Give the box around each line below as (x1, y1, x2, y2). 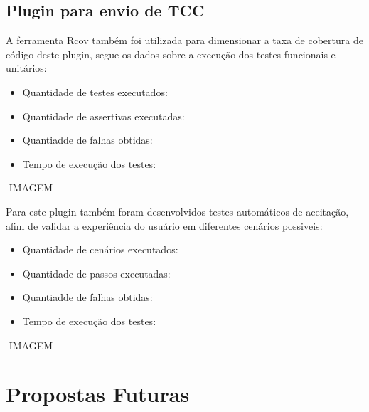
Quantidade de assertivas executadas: (22, 108, 185, 123)
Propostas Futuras (6, 379, 190, 408)
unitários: (6, 60, 47, 75)
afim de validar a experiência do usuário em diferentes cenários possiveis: (6, 218, 323, 233)
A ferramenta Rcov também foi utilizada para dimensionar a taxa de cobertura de (6, 33, 363, 48)
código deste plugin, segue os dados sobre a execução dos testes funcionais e (6, 46, 336, 61)
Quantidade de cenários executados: (22, 242, 178, 257)
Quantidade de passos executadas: (22, 265, 171, 280)
